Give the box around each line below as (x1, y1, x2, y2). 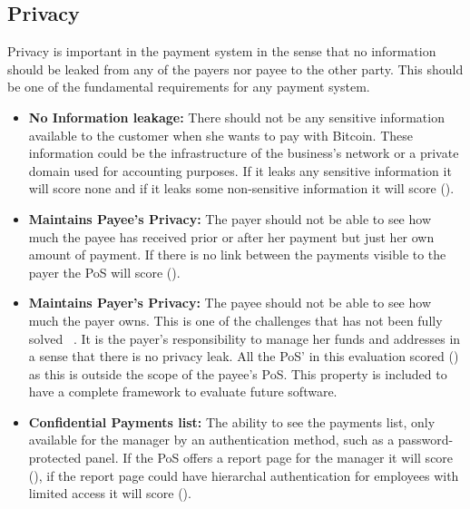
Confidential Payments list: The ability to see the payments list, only (28, 412, 436, 431)
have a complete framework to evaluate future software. (28, 382, 338, 401)
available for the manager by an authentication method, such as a (28, 430, 395, 449)
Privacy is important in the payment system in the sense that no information (7, 42, 436, 61)
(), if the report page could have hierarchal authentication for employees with (28, 465, 459, 485)
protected (28, 448, 82, 467)
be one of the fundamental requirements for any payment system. (7, 77, 370, 96)
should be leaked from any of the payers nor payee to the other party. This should (7, 59, 464, 78)
